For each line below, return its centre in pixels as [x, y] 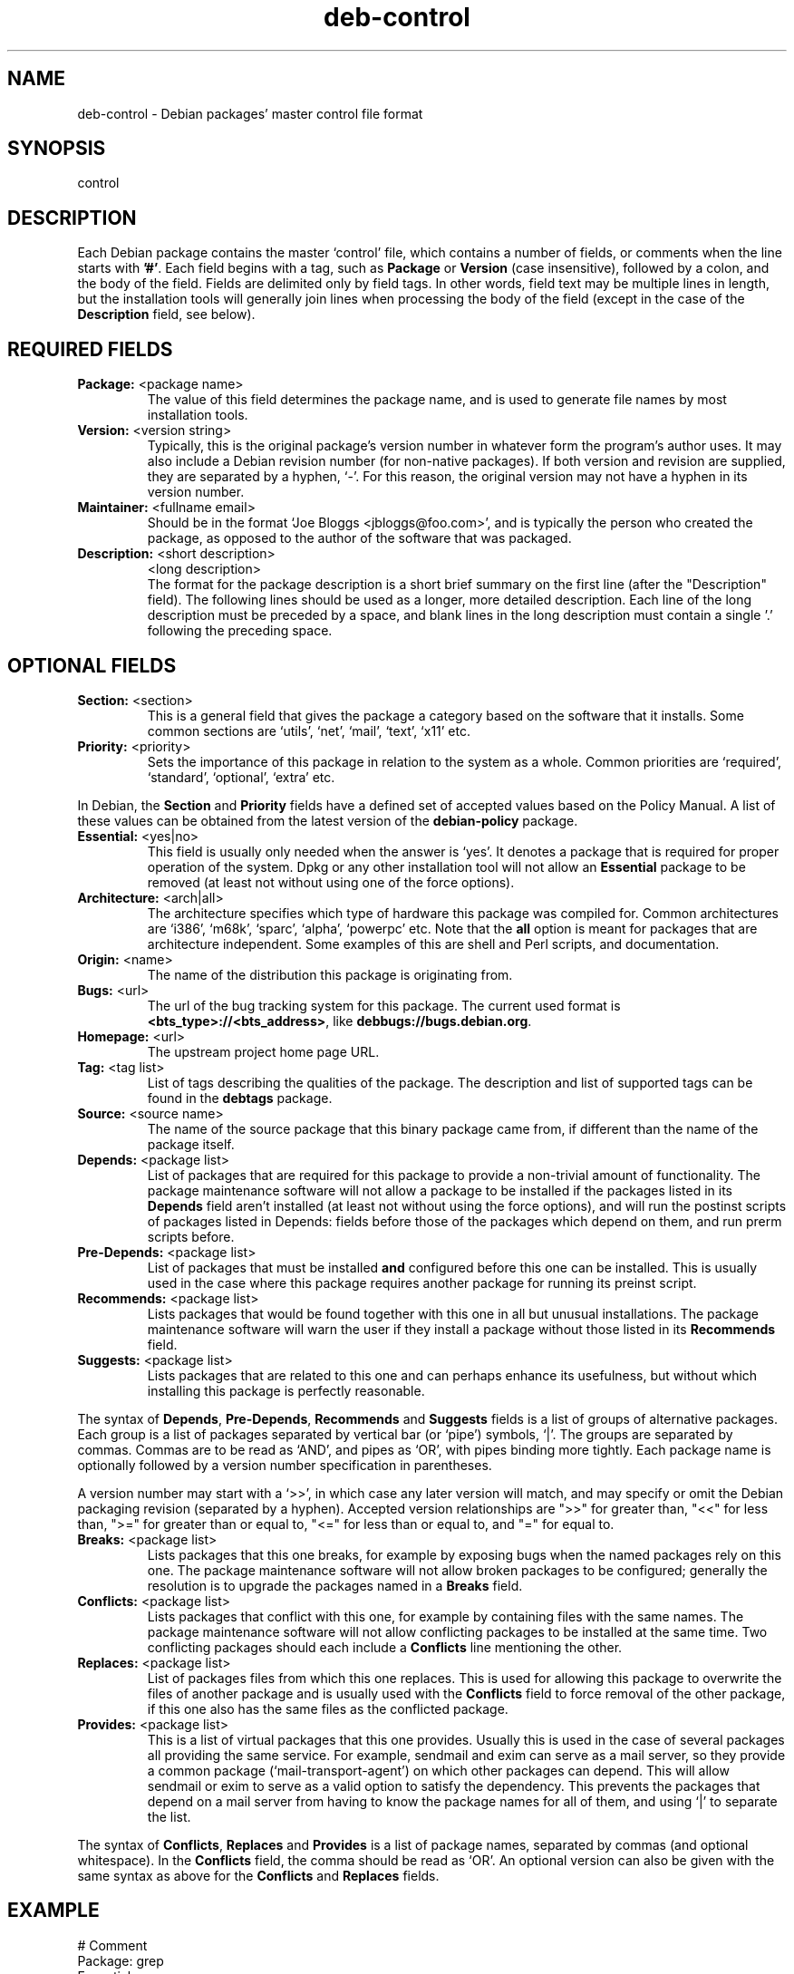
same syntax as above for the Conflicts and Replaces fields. [258, 1875]
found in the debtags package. [240, 1098]
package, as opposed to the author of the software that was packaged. [359, 538]
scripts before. [191, 1236]
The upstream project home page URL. [263, 1051]
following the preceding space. [240, 631]
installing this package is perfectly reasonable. [286, 1390]
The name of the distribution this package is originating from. [330, 974]
